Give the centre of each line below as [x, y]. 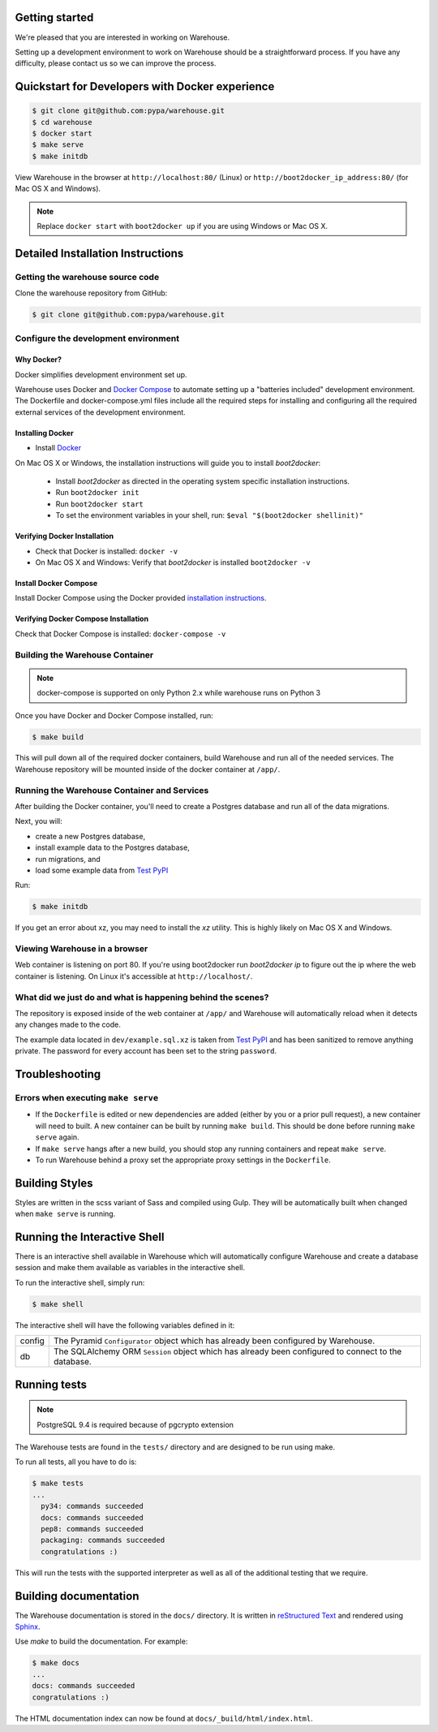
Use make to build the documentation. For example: [101, 1642]
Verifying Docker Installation [64, 536]
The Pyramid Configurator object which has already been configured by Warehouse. [215, 1341]
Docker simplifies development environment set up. [101, 374]
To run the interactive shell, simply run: [80, 1282]
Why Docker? [39, 360]
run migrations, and [68, 859]
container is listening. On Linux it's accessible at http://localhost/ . [134, 976]
